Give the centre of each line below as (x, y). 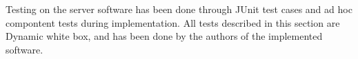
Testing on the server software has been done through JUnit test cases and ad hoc (179, 9)
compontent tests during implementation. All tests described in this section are (173, 22)
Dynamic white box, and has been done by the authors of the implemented (164, 36)
